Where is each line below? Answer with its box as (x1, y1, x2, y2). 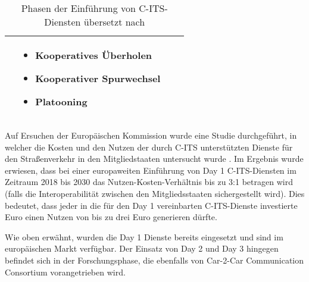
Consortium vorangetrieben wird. (5, 265, 126, 278)
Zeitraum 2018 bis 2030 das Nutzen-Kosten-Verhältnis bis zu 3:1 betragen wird (5, 176, 293, 188)
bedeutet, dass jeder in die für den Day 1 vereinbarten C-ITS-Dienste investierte (5, 199, 298, 211)
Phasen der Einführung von (21, 1, 136, 15)
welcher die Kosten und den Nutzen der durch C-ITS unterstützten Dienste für (5, 140, 293, 153)
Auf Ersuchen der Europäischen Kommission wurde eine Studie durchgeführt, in (5, 129, 297, 141)
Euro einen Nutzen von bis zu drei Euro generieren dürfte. (5, 211, 217, 223)
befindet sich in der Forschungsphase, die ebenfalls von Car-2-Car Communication (5, 253, 304, 266)
